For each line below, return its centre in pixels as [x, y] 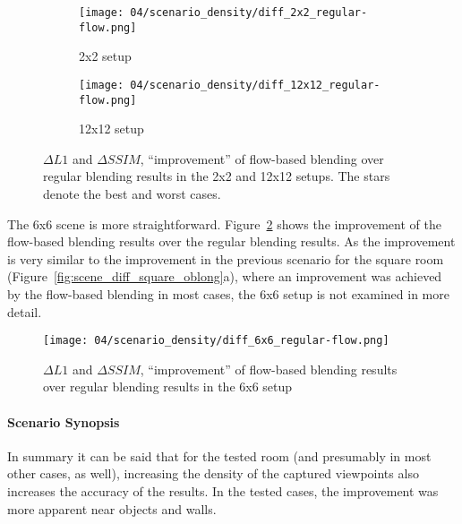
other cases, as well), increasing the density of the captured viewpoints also [213, 473]
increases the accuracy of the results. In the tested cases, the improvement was [223, 490]
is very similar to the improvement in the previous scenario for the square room [226, 258]
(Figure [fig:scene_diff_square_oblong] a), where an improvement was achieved [225, 276]
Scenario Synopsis [64, 421]
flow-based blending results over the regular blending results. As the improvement [231, 241]
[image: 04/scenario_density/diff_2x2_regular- [223, 13]
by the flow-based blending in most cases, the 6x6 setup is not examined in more [228, 293]
